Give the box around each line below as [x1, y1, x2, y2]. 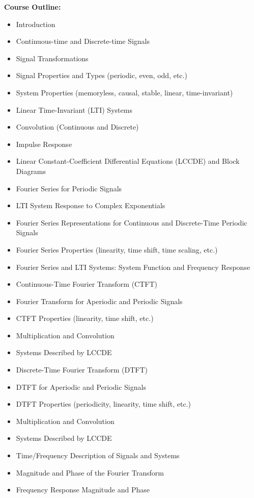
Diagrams [16, 165, 46, 176]
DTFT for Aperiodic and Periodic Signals [16, 381, 146, 392]
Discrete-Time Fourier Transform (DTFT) [16, 364, 148, 375]
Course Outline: [4, 2, 61, 12]
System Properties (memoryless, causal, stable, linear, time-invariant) [16, 87, 233, 97]
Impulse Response [16, 138, 72, 149]
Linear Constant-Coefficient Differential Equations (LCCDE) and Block [16, 156, 240, 166]
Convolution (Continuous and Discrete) [16, 121, 139, 132]
